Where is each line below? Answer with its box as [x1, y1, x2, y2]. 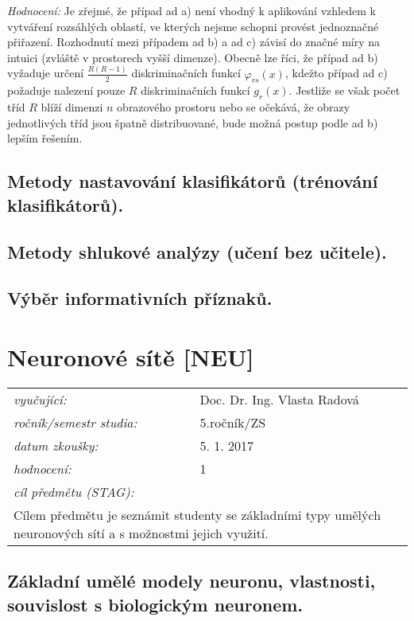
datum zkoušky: [14, 435, 99, 455]
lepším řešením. [7, 130, 83, 146]
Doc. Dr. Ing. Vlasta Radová [199, 389, 359, 408]
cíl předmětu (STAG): [14, 482, 134, 501]
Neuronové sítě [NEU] [7, 340, 254, 373]
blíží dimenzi [41, 99, 103, 115]
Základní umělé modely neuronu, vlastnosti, [7, 568, 376, 593]
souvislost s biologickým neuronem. [7, 592, 304, 616]
